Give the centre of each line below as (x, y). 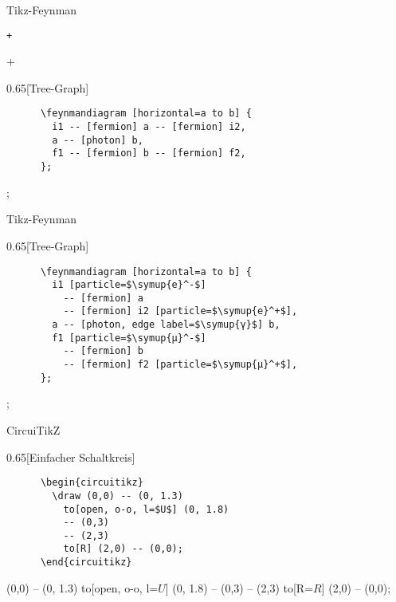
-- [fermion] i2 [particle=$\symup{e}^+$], (180, 311)
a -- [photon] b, (98, 140)
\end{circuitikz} (86, 563)
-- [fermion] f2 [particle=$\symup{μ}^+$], (180, 365)
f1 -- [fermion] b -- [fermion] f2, (149, 153)
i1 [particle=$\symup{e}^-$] (129, 285)
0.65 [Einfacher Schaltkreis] (71, 456)
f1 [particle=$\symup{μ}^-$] (129, 338)
